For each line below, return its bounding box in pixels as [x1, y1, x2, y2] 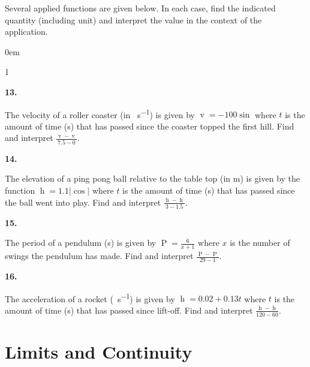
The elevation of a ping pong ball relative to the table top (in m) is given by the [5, 172, 300, 185]
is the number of [230, 236, 290, 249]
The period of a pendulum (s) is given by [5, 236, 156, 249]
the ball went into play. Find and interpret [5, 195, 161, 208]
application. [5, 25, 48, 38]
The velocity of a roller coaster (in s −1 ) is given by [5, 106, 195, 121]
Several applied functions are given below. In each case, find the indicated [5, 2, 276, 14]
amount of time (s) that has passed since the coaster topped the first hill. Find [5, 119, 294, 132]
